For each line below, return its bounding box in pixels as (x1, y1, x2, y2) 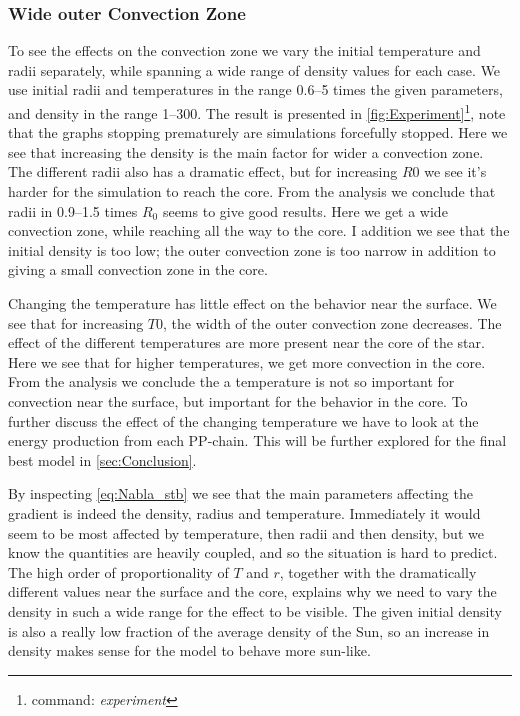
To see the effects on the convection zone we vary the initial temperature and (8, 40, 481, 61)
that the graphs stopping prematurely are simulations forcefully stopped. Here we (8, 122, 508, 143)
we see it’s (424, 161, 487, 182)
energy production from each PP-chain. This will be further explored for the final (8, 430, 507, 451)
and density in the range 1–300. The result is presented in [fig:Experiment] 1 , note (8, 100, 506, 123)
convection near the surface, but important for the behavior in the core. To (8, 390, 468, 411)
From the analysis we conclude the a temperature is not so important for (8, 371, 455, 392)
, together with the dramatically (279, 561, 477, 582)
